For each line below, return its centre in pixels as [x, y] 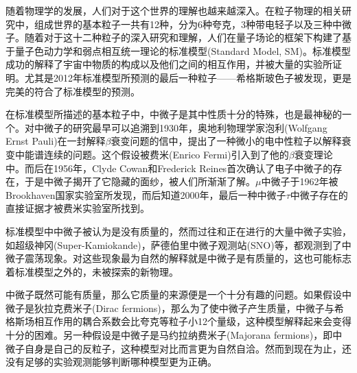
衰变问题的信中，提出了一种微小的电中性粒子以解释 [226, 141]
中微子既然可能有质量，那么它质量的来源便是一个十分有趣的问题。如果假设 [174, 294]
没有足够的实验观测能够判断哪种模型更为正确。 [111, 362]
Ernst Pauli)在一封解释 [56, 141]
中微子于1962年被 [300, 181]
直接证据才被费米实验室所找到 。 [78, 208]
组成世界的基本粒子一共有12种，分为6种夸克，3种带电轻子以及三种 [183, 24]
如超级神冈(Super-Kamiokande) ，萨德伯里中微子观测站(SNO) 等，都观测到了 [174, 244]
